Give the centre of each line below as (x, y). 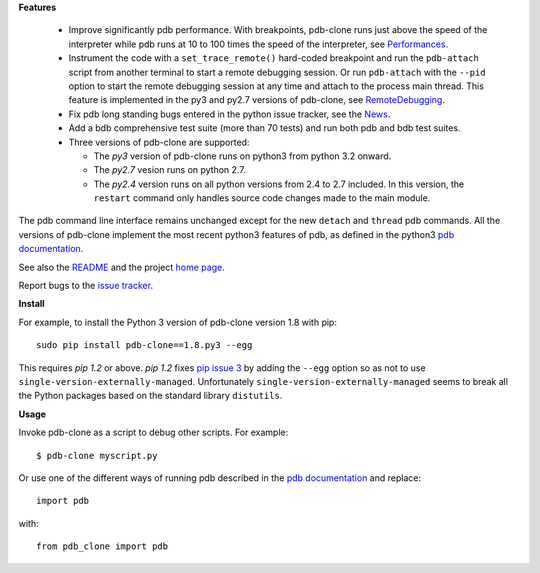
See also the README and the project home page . (121, 267)
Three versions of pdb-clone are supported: (159, 142)
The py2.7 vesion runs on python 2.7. (170, 170)
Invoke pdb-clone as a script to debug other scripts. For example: (153, 432)
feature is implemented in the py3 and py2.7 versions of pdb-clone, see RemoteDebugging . (256, 100)
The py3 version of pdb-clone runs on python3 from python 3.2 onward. (242, 156)
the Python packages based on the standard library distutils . (150, 396)
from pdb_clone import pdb (102, 546)
